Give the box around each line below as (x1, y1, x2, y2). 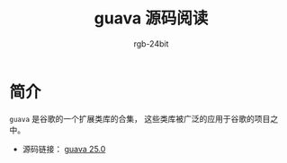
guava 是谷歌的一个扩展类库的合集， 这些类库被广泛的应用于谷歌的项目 (9, 113, 271, 124)
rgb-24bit (133, 38, 169, 49)
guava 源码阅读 (94, 8, 209, 29)
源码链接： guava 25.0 (22, 143, 106, 154)
